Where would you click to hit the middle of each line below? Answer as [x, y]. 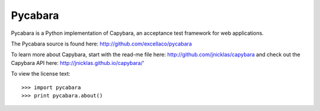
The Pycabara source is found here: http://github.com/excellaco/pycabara [101, 44]
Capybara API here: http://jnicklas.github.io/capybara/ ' [78, 63]
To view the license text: [41, 74]
